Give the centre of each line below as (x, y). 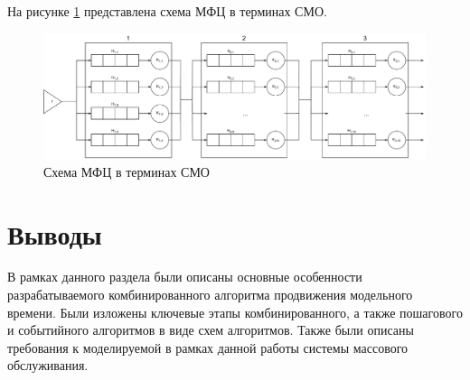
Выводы (55, 233)
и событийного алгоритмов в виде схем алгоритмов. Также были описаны (211, 330)
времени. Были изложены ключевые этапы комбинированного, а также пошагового (235, 312)
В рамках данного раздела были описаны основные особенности (185, 277)
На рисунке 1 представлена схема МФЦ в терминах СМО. (167, 11)
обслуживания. (48, 365)
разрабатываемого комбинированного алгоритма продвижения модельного (210, 295)
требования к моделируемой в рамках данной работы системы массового (208, 347)
